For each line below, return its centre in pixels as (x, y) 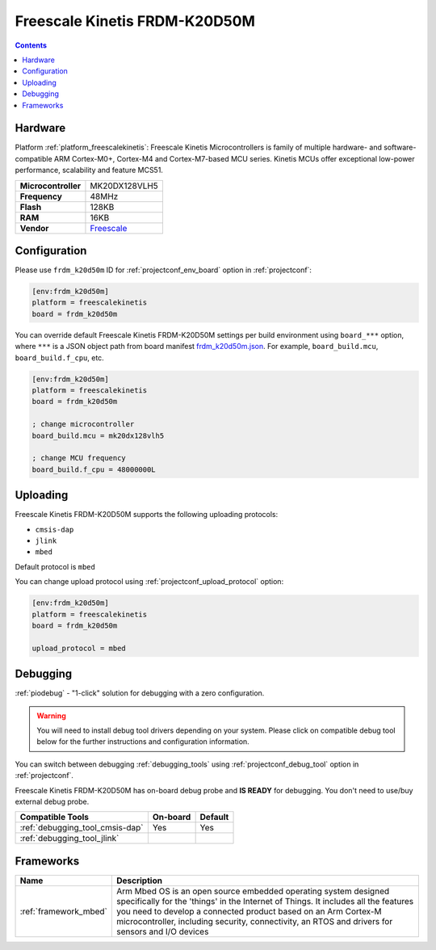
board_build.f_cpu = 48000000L (94, 469)
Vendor (34, 228)
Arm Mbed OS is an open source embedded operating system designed (253, 891)
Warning (51, 716)
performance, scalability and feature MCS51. (89, 170)
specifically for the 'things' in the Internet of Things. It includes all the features (265, 901)
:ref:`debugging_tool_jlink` (69, 839)
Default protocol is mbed (55, 566)
